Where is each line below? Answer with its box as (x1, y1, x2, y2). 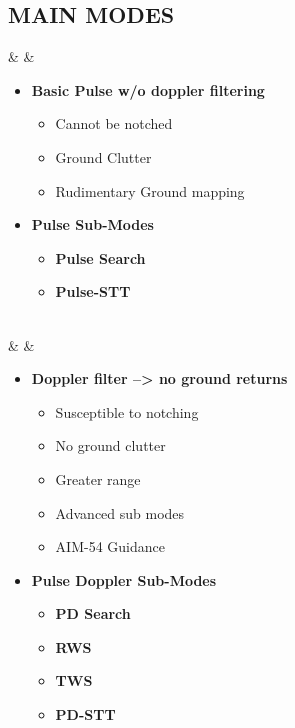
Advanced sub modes (55, 502, 185, 523)
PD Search (55, 603, 131, 624)
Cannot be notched (55, 113, 173, 134)
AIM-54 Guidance (55, 536, 165, 557)
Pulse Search (55, 247, 146, 268)
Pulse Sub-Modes (31, 214, 154, 235)
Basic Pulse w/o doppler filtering (31, 79, 265, 100)
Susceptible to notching (55, 401, 199, 422)
